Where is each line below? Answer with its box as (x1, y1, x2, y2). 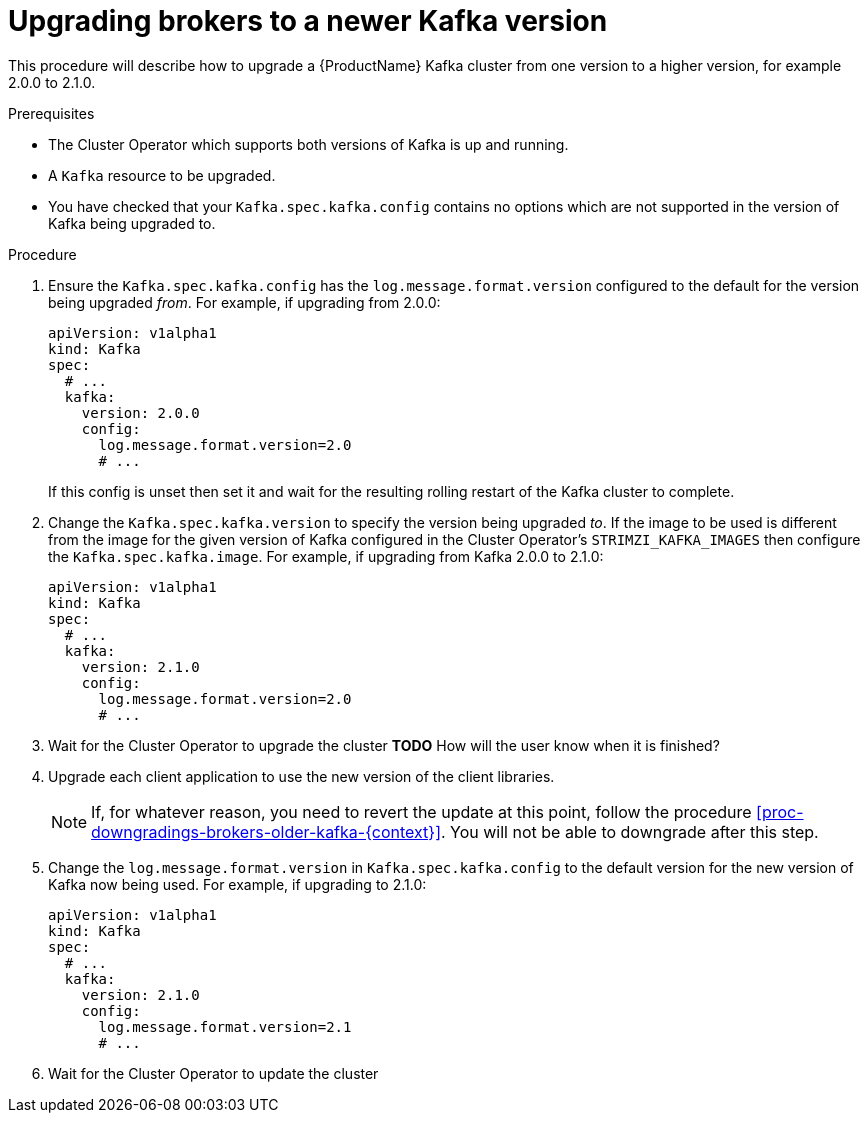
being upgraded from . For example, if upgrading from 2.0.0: (48, 293, 441, 311)
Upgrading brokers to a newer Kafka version (8, 4, 608, 38)
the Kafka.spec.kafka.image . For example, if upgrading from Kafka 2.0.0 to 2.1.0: (48, 547, 604, 565)
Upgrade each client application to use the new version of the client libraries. (48, 767, 555, 785)
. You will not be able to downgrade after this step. (440, 821, 819, 842)
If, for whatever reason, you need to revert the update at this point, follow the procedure (91, 801, 752, 822)
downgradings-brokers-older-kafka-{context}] (91, 821, 441, 842)
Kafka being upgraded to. (48, 214, 216, 232)
